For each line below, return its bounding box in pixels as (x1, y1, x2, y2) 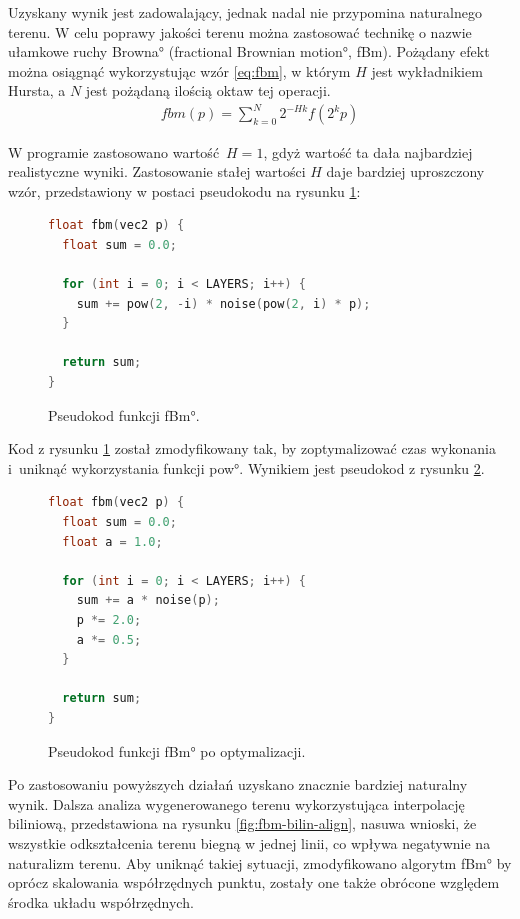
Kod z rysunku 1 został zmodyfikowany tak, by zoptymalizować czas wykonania (8, 438, 496, 459)
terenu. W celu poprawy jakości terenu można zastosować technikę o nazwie (8, 21, 472, 42)
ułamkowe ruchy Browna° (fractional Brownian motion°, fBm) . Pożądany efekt (8, 41, 490, 62)
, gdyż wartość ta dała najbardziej (263, 141, 473, 162)
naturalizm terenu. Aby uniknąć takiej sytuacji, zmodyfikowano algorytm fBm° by (8, 852, 512, 873)
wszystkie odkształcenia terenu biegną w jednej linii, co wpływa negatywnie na (8, 832, 491, 853)
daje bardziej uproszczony (326, 161, 485, 182)
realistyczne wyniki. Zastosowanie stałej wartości (8, 161, 306, 182)
